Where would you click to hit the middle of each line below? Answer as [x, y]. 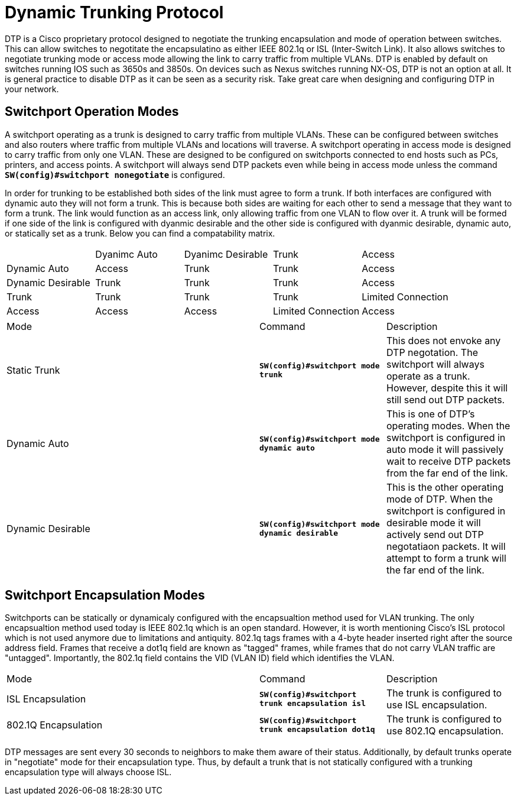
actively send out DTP [435, 534]
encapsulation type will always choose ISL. [88, 772]
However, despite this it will [447, 388]
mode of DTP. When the [440, 499]
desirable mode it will [434, 522]
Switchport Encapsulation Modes [105, 595]
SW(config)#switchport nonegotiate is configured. [115, 174]
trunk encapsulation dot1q [317, 730]
